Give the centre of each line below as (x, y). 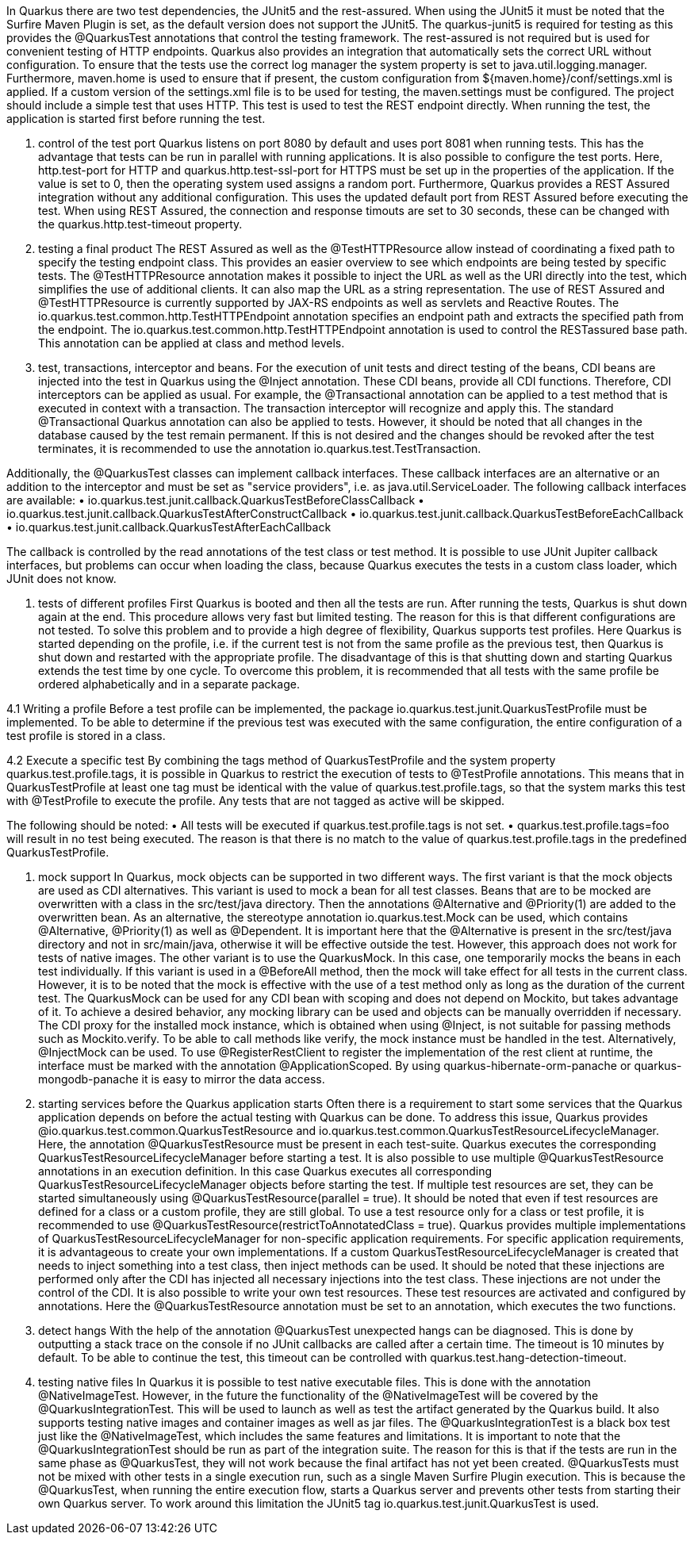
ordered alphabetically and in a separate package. (169, 684)
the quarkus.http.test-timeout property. (140, 224)
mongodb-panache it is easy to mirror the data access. (182, 1079)
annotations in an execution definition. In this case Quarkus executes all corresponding (265, 1171)
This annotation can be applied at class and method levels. (192, 343)
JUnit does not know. (61, 579)
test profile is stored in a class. (86, 736)
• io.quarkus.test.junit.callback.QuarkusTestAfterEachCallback (169, 527)
